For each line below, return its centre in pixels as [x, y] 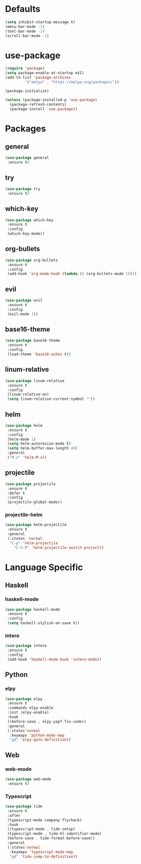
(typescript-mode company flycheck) [45, 820]
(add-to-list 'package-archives [38, 78]
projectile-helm [24, 515]
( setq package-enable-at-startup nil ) [45, 73]
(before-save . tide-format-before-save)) [51, 839]
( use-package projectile [30, 484]
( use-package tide [24, 807]
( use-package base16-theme [33, 341]
